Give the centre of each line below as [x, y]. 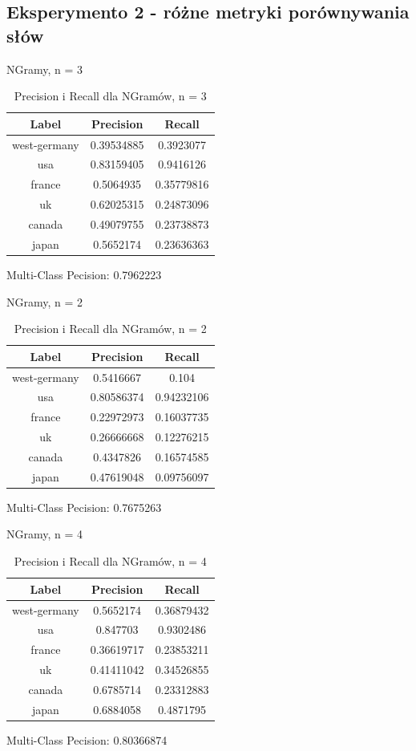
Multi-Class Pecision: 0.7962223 [84, 274]
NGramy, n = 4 [45, 534]
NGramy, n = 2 [45, 301]
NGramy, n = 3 [45, 69]
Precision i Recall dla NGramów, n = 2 [110, 329]
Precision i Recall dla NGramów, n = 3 [110, 96]
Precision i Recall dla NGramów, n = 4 [110, 561]
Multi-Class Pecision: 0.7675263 [84, 507]
